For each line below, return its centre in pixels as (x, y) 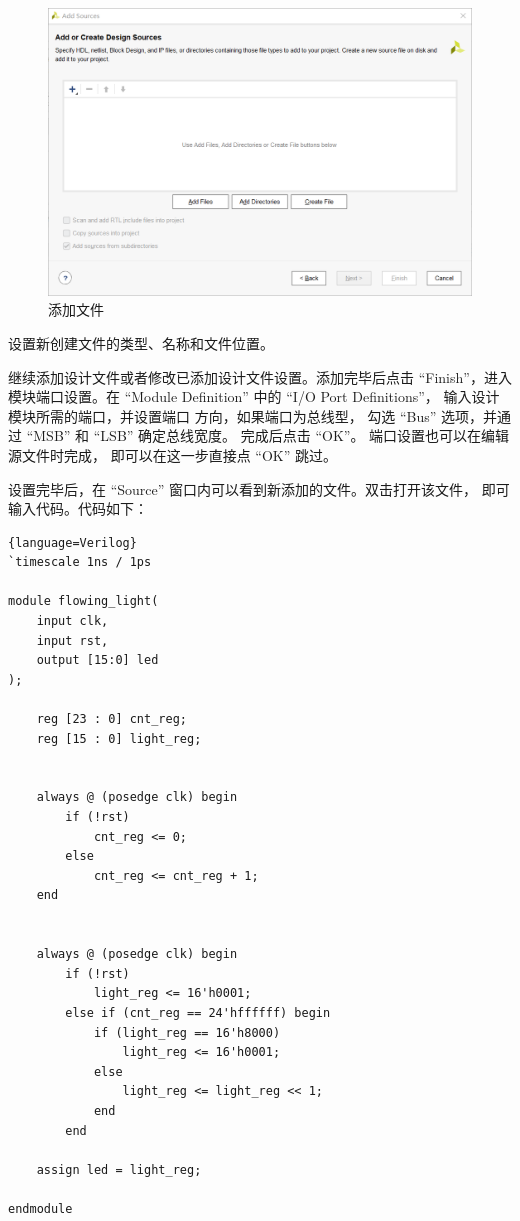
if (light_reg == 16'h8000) (187, 1032)
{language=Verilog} (72, 542)
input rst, (72, 640)
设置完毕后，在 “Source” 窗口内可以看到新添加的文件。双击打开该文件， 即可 (259, 488)
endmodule (40, 1208)
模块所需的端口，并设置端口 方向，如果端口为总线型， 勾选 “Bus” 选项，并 (253, 415)
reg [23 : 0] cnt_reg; (111, 719)
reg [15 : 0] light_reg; (119, 738)
